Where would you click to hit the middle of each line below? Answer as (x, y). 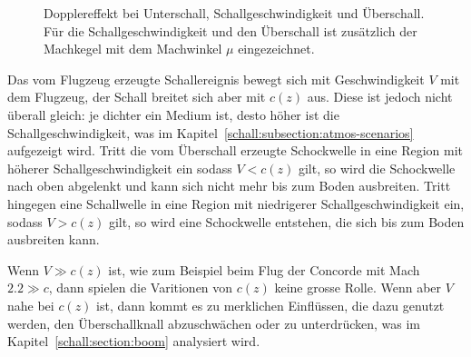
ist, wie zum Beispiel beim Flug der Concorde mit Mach (264, 269)
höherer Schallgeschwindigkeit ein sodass (120, 168)
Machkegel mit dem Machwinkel (133, 49)
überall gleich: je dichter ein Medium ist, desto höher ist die (173, 114)
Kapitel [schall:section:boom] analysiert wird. (134, 341)
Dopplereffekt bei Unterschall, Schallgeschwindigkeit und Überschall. (234, 13)
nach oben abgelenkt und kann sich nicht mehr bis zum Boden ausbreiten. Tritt (229, 186)
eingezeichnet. (276, 49)
